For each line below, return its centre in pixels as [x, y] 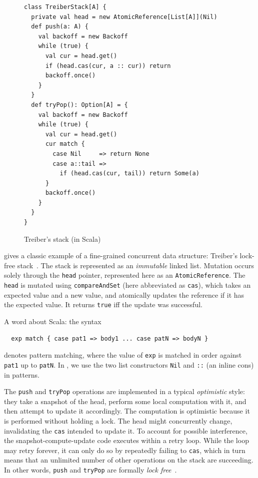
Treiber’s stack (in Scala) [62, 239]
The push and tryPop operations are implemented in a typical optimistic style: [124, 391]
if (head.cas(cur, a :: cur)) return [108, 66]
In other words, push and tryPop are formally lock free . [90, 470]
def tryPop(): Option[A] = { [79, 105]
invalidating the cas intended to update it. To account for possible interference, [126, 430]
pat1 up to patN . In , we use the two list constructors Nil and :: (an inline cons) [129, 364]
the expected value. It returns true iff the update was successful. [103, 304]
